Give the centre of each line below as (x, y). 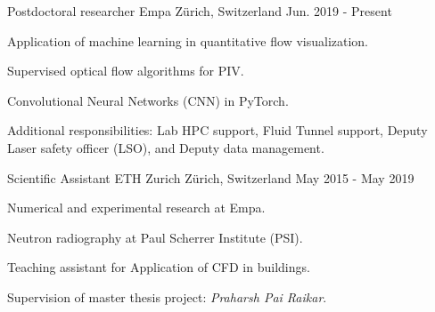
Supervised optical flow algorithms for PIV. (126, 71)
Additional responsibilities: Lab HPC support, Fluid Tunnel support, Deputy (217, 130)
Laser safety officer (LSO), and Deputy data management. (166, 147)
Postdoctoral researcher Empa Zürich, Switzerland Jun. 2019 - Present (200, 11)
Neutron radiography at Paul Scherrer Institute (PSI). (155, 237)
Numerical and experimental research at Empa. (136, 208)
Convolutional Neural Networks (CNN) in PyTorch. (148, 100)
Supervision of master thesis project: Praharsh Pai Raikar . (167, 296)
